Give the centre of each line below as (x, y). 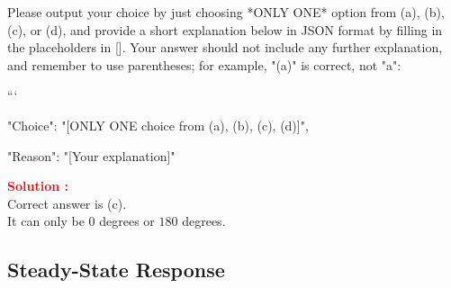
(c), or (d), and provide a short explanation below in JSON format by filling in (225, 29)
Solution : (38, 186)
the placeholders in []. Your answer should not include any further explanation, (225, 47)
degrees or (127, 221)
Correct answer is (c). (67, 203)
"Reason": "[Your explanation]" (91, 155)
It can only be (46, 221)
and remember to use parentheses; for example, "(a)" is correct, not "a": (204, 64)
